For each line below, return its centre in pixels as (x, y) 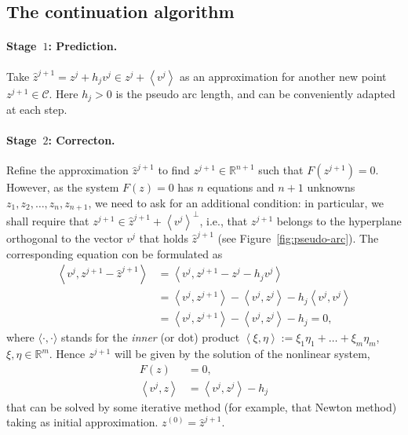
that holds (164, 238)
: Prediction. (83, 46)
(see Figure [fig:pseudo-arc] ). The (298, 238)
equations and (241, 187)
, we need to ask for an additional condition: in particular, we (236, 203)
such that (281, 170)
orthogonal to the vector (65, 238)
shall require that (48, 220)
